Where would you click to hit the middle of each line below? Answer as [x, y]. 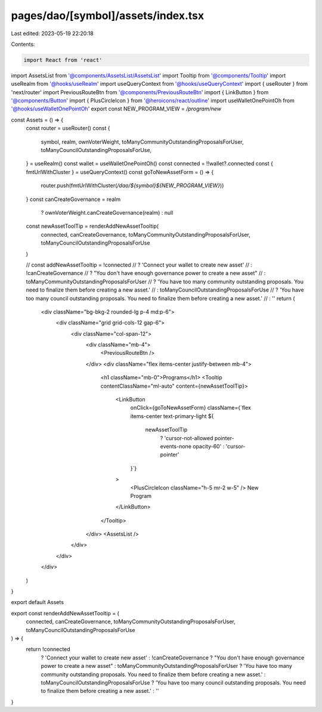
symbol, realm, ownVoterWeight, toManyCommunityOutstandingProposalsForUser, [142, 142]
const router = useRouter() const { [68, 128]
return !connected [48, 649]
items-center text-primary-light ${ [172, 416]
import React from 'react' [63, 60]
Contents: [23, 44]
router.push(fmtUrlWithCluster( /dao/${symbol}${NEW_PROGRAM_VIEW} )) [132, 185]
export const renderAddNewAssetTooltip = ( [65, 613]
